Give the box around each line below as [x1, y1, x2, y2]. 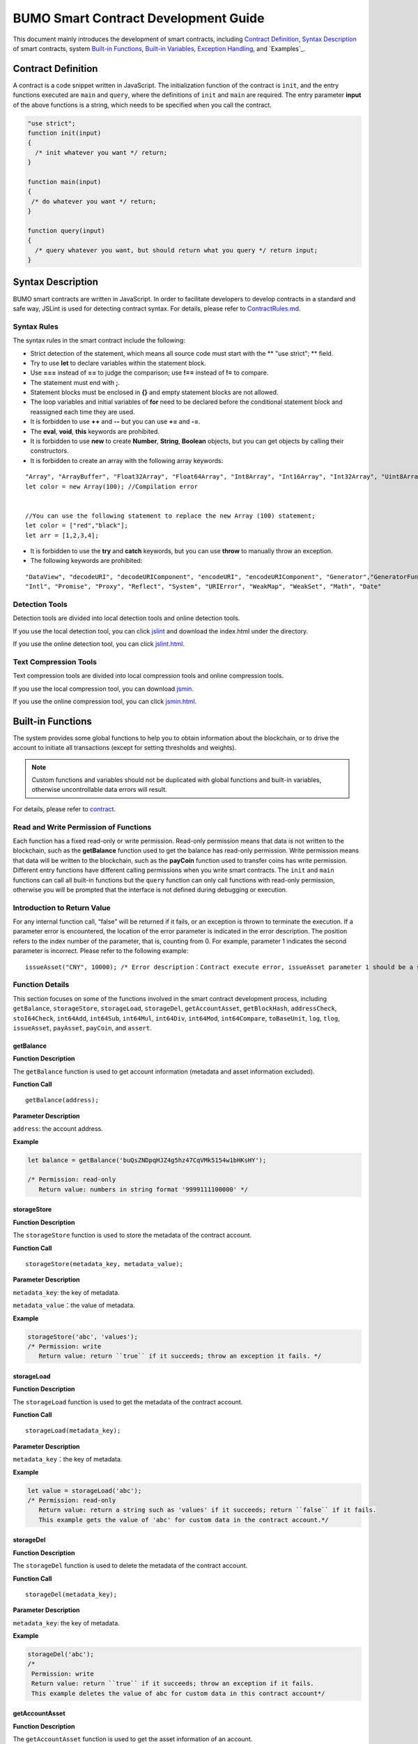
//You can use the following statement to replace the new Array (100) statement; [25, 511, 316, 520]
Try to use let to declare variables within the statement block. [30, 359, 207, 367]
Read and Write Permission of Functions [13, 822, 152, 832]
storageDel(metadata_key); [25, 1591, 118, 1598]
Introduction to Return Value [13, 903, 111, 912]
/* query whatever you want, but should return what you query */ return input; [35, 246, 318, 254]
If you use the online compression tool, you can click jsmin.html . [13, 697, 197, 705]
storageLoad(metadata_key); [25, 1427, 121, 1435]
